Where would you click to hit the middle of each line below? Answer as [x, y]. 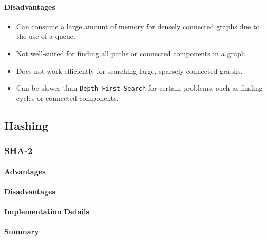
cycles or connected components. [67, 97]
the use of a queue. [46, 36]
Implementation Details [47, 212]
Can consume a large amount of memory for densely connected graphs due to [138, 26]
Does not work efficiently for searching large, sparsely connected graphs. [129, 70]
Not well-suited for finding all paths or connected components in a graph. [132, 53]
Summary [22, 232]
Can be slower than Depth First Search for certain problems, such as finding [139, 88]
